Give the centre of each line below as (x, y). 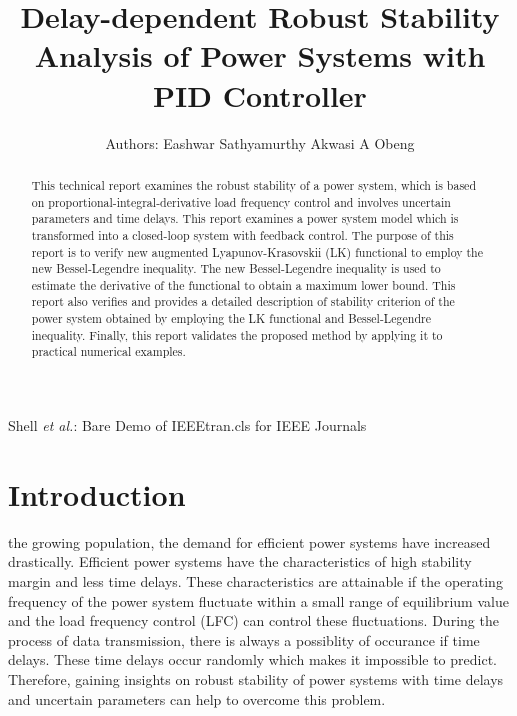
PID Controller (260, 94)
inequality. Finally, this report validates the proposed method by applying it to (237, 334)
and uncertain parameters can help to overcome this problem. (197, 698)
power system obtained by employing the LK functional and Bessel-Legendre (231, 318)
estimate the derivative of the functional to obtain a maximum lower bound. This (243, 284)
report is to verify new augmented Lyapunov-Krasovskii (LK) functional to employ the (257, 251)
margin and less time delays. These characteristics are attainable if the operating (255, 581)
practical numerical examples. (108, 351)
